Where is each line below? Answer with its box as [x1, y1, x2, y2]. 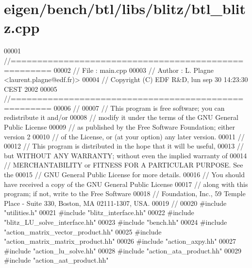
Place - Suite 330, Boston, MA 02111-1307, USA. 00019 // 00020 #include [4, 198, 227, 208]
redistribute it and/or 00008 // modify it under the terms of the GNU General [4, 112, 238, 122]
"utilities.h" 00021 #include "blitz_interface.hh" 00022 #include [4, 207, 194, 218]
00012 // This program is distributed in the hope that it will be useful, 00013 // [4, 141, 244, 151]
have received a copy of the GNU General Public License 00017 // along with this [4, 179, 248, 189]
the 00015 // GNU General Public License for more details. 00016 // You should [4, 169, 245, 180]
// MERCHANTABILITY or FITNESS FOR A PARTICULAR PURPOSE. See [4, 160, 243, 170]
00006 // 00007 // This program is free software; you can [53, 102, 225, 113]
